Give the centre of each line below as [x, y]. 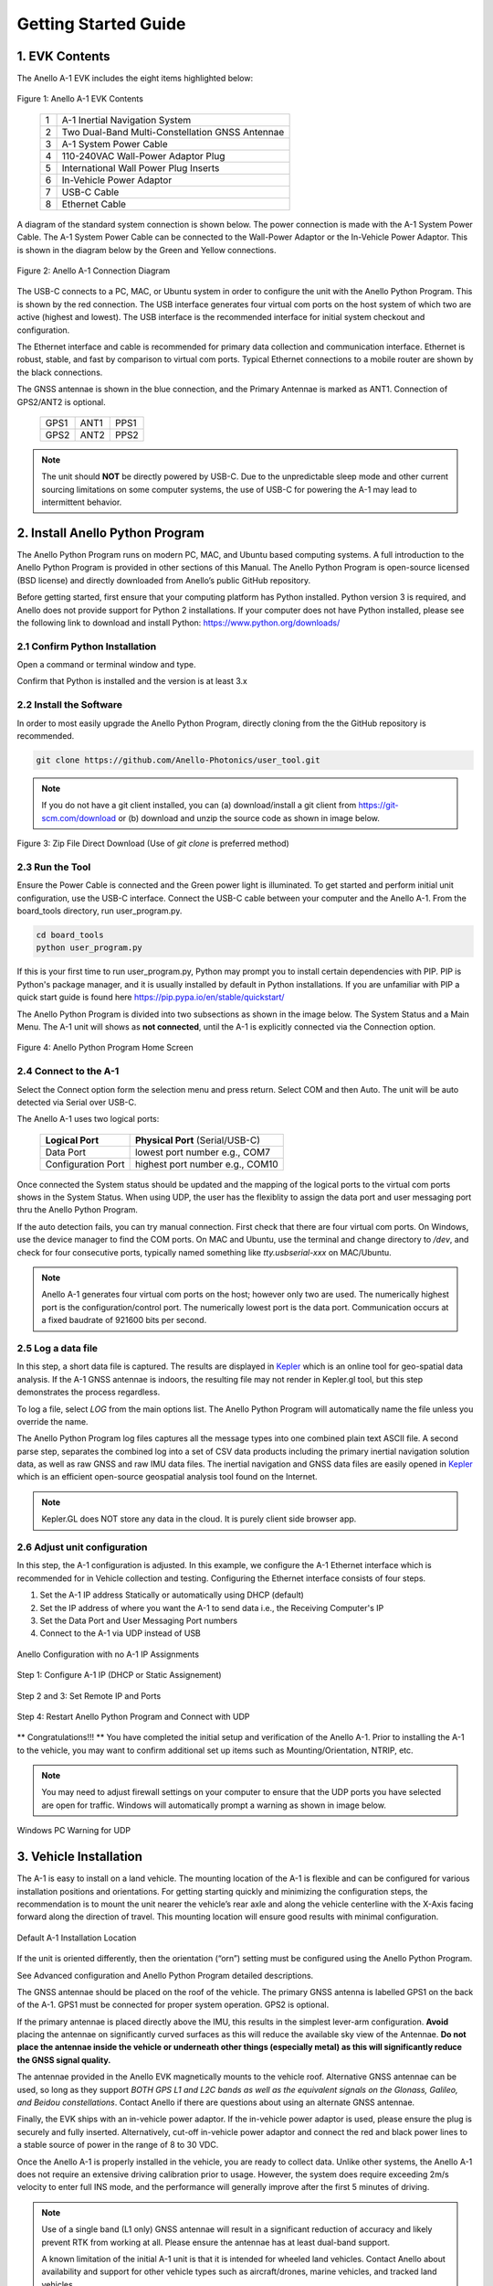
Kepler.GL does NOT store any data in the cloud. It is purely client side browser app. [199, 1519]
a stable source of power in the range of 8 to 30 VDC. [118, 2145]
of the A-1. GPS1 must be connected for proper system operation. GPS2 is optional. [173, 2005]
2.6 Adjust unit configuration [82, 1547]
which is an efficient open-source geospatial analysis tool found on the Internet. [168, 1477]
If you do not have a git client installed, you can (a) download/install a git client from [199, 806]
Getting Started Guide [101, 24]
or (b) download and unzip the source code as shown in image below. [249, 817]
